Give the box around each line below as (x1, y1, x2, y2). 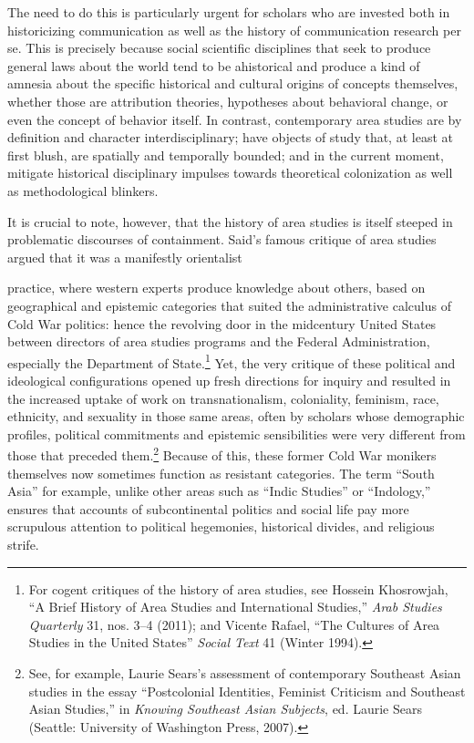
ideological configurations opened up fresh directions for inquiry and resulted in (7, 370, 451, 389)
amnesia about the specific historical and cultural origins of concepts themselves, (7, 74, 459, 93)
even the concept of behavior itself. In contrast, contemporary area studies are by (7, 109, 462, 129)
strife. (7, 534, 39, 553)
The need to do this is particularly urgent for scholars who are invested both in (7, 3, 450, 21)
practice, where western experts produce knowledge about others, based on (7, 278, 426, 297)
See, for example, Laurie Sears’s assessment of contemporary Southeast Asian (28, 663, 461, 682)
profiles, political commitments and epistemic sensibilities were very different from (7, 424, 466, 443)
